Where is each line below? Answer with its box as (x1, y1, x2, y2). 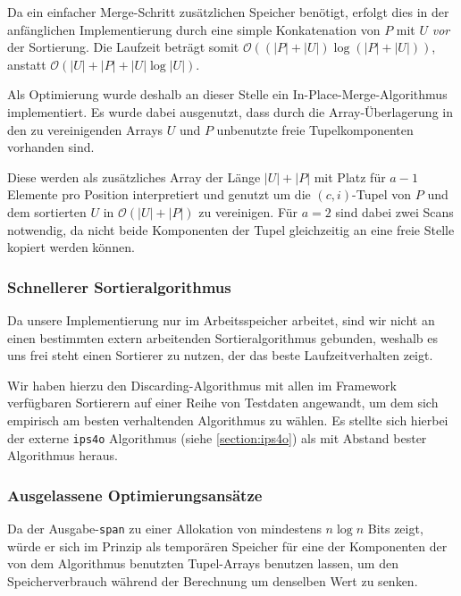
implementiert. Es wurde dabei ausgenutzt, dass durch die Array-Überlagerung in (7, 102, 453, 121)
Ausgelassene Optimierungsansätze (7, 483, 263, 506)
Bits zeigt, (367, 518, 423, 537)
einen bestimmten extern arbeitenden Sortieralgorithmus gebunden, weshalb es (7, 328, 438, 347)
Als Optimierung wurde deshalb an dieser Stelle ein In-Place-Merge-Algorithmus (7, 85, 448, 104)
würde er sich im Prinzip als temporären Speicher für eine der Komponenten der (7, 536, 448, 555)
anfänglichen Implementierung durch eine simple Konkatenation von (7, 20, 381, 38)
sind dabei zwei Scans (335, 202, 454, 221)
